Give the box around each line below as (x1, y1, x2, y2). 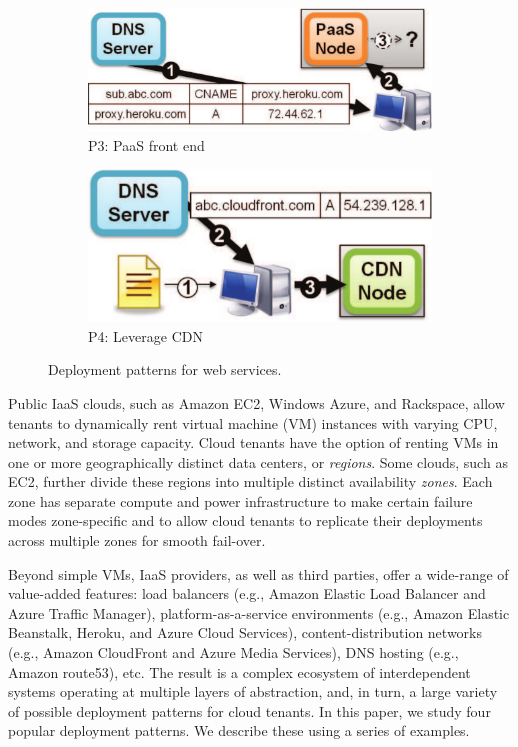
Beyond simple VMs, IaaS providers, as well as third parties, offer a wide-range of (8, 563, 509, 584)
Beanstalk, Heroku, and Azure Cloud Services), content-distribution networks (8, 622, 482, 643)
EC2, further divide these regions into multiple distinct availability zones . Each (8, 471, 493, 492)
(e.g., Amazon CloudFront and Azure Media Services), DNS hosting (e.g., (8, 642, 459, 663)
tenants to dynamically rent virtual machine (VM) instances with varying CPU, (8, 412, 498, 433)
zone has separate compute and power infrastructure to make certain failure (8, 490, 473, 511)
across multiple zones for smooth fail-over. (8, 530, 266, 551)
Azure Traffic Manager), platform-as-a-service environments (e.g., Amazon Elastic (8, 602, 510, 623)
